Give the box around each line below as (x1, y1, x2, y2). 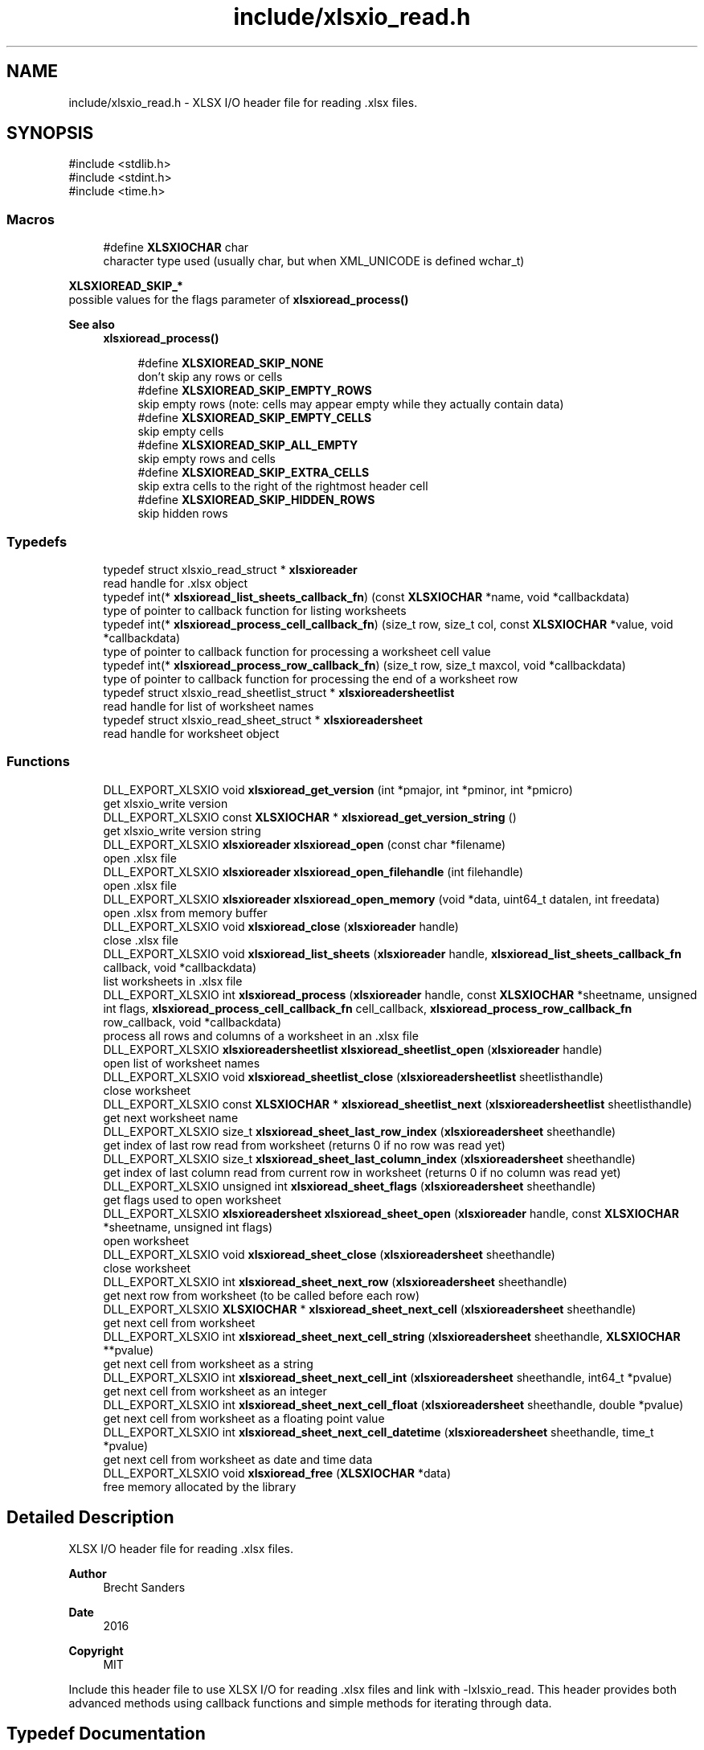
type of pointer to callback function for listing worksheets (103, 603, 407, 617)
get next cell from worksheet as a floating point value (103, 1411, 385, 1425)
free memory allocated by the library (103, 1479, 297, 1494)
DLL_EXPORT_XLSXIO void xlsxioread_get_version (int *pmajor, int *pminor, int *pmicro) (103, 782, 573, 797)
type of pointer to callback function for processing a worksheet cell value (103, 644, 491, 658)
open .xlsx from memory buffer (103, 905, 268, 920)
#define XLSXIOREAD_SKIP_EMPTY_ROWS (137, 383, 372, 398)
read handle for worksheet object (103, 726, 280, 740)
